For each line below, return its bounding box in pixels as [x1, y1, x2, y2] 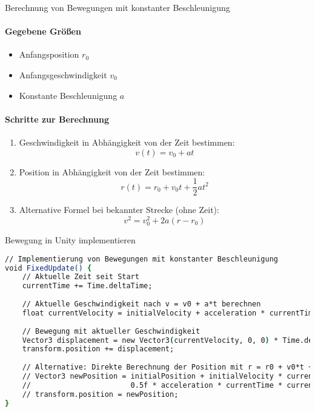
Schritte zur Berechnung [5, 112, 109, 125]
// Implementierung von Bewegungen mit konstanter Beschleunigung [5, 254, 279, 263]
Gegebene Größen [5, 25, 81, 38]
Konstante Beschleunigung [19, 89, 118, 101]
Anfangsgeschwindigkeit [19, 68, 107, 81]
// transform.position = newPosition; [22, 390, 179, 399]
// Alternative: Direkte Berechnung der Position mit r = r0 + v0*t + [22, 363, 313, 372]
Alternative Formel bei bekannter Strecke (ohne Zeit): [19, 203, 219, 216]
